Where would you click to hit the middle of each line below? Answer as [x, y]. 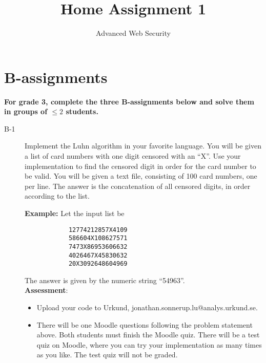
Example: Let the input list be [75, 213]
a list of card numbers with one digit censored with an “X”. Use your [133, 156]
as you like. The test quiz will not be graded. [107, 355]
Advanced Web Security [133, 33]
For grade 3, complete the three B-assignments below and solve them [129, 101]
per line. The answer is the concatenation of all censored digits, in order [138, 186]
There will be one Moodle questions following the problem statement [145, 324]
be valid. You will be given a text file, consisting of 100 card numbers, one [141, 176]
